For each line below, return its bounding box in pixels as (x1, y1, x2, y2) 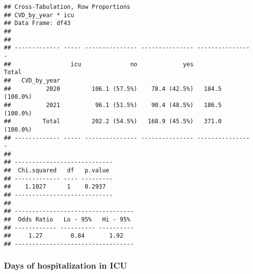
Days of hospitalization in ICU (4, 259, 127, 271)
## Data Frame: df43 (4, 20, 71, 27)
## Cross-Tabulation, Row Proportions (4, 3, 130, 10)
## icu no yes (4, 60, 194, 68)
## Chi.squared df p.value (4, 167, 109, 174)
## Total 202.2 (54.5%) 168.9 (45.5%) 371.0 (4, 118, 222, 125)
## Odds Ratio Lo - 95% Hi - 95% (4, 216, 130, 223)
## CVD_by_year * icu (4, 11, 75, 19)
